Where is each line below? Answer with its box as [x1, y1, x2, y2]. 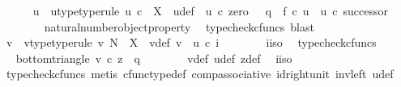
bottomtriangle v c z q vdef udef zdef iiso [15, 49, 292, 66]
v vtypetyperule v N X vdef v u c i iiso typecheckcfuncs [6, 34, 377, 51]
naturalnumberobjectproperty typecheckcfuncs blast [44, 18, 314, 35]
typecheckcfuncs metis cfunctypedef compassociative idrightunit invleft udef [6, 65, 394, 82]
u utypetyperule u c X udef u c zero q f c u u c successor [32, 2, 388, 19]
